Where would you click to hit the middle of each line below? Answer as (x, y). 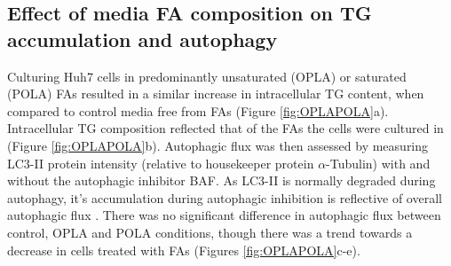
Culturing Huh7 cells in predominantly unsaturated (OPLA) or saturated (207, 76)
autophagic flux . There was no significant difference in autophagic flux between (224, 215)
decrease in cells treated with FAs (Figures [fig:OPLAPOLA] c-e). (184, 250)
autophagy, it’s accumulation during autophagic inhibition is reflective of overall (225, 197)
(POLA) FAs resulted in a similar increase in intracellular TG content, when (216, 94)
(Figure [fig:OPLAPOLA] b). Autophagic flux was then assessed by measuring (218, 145)
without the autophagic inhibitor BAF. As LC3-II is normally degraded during (222, 180)
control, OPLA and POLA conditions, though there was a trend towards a (210, 232)
